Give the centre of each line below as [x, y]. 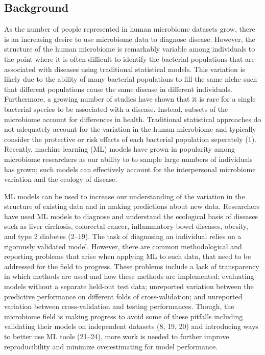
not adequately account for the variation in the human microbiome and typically [130, 129]
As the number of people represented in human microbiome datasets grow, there [130, 29]
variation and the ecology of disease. [61, 179]
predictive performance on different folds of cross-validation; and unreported [123, 296]
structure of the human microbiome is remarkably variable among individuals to [130, 49]
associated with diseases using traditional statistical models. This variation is [125, 69]
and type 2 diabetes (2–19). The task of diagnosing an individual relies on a [123, 236]
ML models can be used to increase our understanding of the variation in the [125, 196]
